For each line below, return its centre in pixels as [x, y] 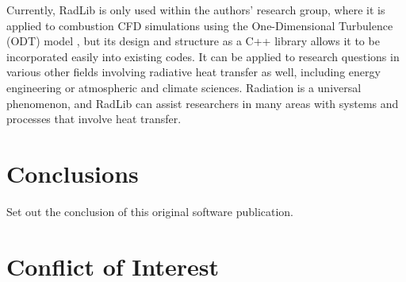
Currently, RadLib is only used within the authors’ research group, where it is [196, 10]
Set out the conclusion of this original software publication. [150, 211]
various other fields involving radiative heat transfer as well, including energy [193, 72]
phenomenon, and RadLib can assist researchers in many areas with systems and [203, 103]
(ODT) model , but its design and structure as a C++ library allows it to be [193, 41]
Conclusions [73, 173]
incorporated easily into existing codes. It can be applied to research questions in [203, 56]
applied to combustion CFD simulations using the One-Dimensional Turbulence [200, 25]
